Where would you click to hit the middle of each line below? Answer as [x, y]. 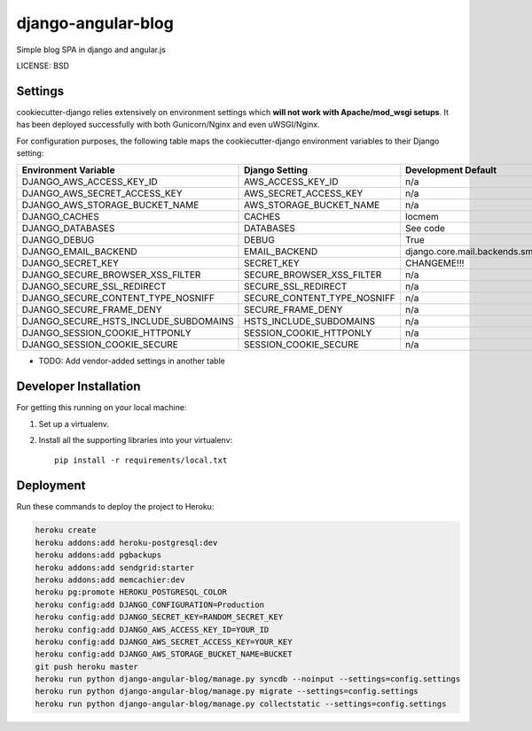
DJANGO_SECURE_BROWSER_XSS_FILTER [111, 275]
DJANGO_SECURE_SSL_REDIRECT [94, 286]
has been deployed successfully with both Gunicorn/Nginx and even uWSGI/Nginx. [168, 125]
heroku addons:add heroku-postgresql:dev [126, 542]
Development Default [450, 170]
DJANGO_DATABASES [68, 229]
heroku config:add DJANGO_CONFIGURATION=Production [150, 604]
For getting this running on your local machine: [102, 408]
